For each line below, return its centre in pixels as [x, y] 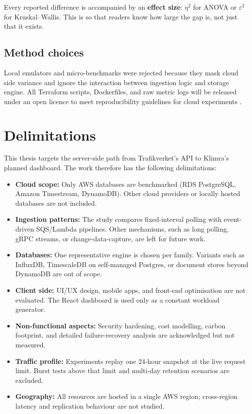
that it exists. [24, 26]
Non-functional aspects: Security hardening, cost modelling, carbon [120, 325]
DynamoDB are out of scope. [59, 274]
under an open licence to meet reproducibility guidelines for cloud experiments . [123, 101]
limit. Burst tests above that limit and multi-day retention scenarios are [122, 370]
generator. [30, 309]
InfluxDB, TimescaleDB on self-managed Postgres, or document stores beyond [132, 264]
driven [25, 229]
